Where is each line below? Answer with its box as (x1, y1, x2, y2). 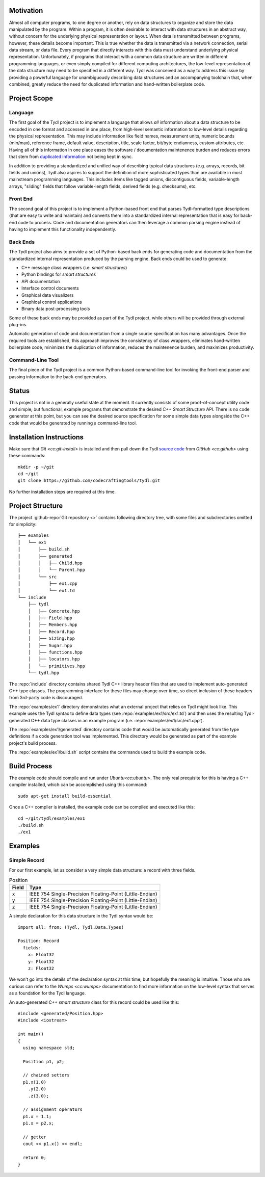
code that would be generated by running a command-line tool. (9, 420, 137, 426)
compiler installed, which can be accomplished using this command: (9, 782, 147, 787)
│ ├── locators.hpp (27, 656, 80, 662)
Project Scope (9, 94, 53, 103)
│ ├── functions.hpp (27, 650, 83, 655)
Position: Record (18, 938, 59, 944)
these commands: (9, 453, 46, 459)
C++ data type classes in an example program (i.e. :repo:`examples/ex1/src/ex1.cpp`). (31, 717, 204, 723)
